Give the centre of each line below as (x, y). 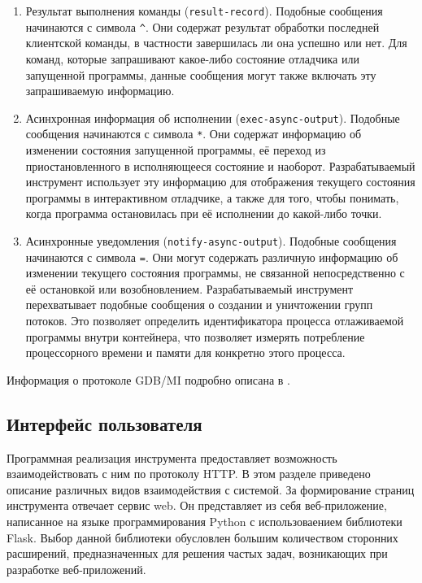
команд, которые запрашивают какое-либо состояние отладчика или (192, 58)
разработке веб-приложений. (76, 569)
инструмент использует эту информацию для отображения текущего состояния (220, 182)
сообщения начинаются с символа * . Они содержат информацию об (194, 134)
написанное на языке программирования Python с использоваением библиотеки (204, 522)
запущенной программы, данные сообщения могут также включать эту (201, 74)
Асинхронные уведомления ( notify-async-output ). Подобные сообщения (211, 240)
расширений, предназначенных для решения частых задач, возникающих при (197, 553)
